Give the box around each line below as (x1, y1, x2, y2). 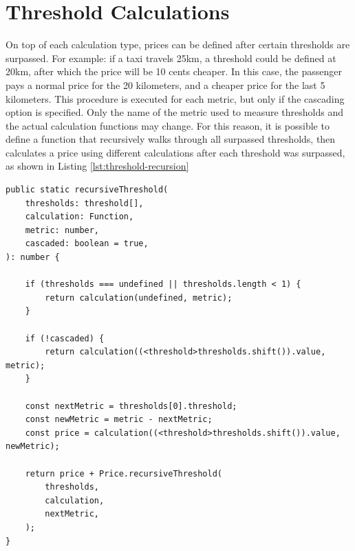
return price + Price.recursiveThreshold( (25, 468, 222, 479)
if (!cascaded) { (25, 333, 105, 343)
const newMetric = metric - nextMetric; (25, 414, 213, 425)
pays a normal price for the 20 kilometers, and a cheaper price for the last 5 (6, 77, 325, 92)
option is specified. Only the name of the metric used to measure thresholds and (6, 105, 343, 119)
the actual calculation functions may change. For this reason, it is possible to (6, 118, 330, 132)
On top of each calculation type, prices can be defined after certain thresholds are (6, 37, 350, 52)
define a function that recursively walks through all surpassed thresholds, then (6, 132, 336, 146)
